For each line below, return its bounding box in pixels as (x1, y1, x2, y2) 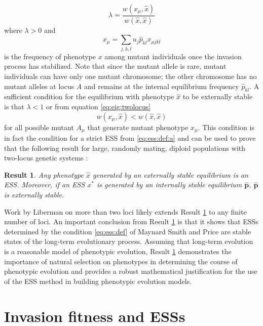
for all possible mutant (4, 121, 74, 132)
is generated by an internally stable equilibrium (97, 179, 242, 190)
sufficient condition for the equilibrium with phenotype (4, 91, 174, 102)
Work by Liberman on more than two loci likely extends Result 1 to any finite (4, 206, 247, 217)
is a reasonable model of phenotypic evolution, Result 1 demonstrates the (4, 246, 232, 256)
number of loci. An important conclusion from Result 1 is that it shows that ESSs (4, 216, 258, 227)
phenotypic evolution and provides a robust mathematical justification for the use (4, 266, 257, 276)
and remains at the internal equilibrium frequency (84, 80, 239, 91)
